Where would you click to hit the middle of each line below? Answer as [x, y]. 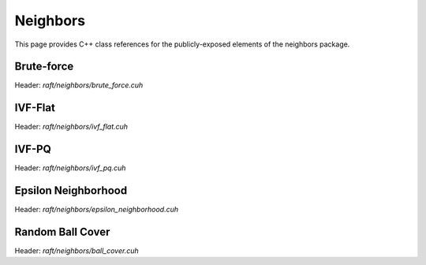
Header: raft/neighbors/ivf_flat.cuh [71, 127]
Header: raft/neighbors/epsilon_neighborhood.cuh [97, 210]
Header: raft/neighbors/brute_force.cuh [79, 85]
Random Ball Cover [62, 231]
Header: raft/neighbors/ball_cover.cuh [77, 251]
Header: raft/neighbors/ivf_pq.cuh [70, 168]
